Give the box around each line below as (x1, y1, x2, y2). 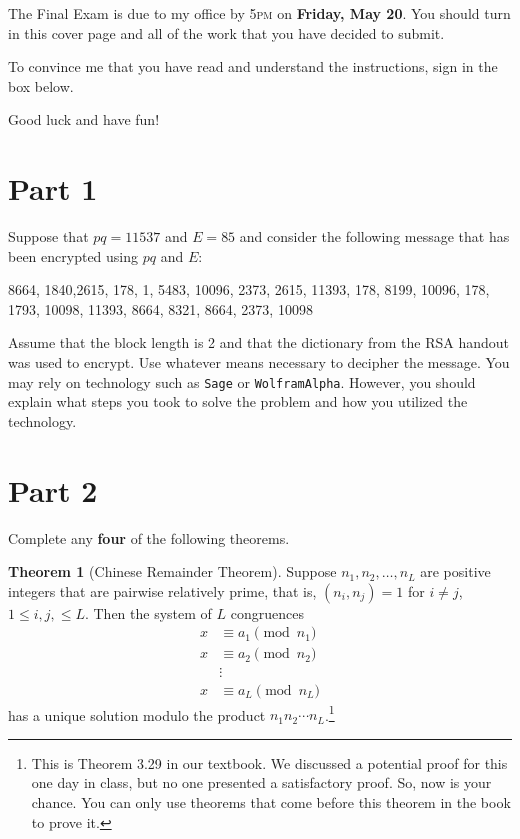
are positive (420, 561, 491, 582)
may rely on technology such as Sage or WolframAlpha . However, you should (8, 371, 476, 392)
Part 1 (8, 168, 98, 209)
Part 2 (8, 469, 98, 510)
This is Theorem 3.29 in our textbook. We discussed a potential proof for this (31, 752, 508, 773)
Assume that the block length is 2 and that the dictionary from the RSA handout (8, 332, 510, 353)
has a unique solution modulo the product (8, 704, 266, 725)
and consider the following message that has (239, 226, 510, 247)
